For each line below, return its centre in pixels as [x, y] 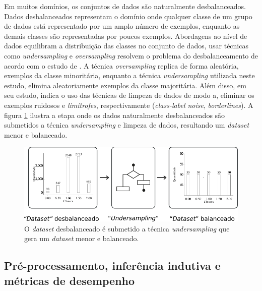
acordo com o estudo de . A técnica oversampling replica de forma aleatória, [121, 65]
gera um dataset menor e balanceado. [82, 238]
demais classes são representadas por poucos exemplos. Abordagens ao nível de [126, 36]
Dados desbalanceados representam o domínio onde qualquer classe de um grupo [128, 16]
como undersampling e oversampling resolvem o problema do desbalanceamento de [131, 55]
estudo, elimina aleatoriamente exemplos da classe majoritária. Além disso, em [125, 85]
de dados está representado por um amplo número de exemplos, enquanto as [122, 26]
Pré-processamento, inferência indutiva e [112, 266]
